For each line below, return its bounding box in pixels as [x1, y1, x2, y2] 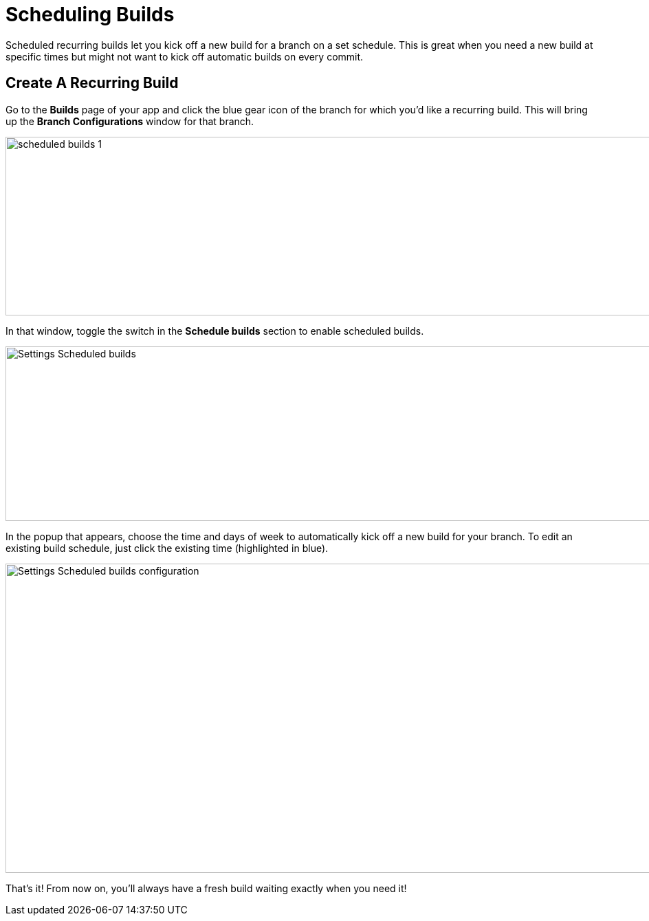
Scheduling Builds [5, 3, 175, 26]
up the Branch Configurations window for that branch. [5, 115, 254, 127]
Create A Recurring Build [5, 74, 179, 92]
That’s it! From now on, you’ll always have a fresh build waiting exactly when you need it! [5, 882, 407, 894]
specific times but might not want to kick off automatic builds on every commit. [5, 50, 364, 63]
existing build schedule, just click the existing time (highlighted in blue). [5, 542, 329, 554]
